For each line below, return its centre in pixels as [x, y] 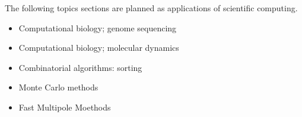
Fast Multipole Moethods [65, 107]
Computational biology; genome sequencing [98, 27]
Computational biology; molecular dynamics [99, 48]
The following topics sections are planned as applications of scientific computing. [151, 8]
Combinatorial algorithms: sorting [80, 67]
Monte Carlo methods [58, 87]
